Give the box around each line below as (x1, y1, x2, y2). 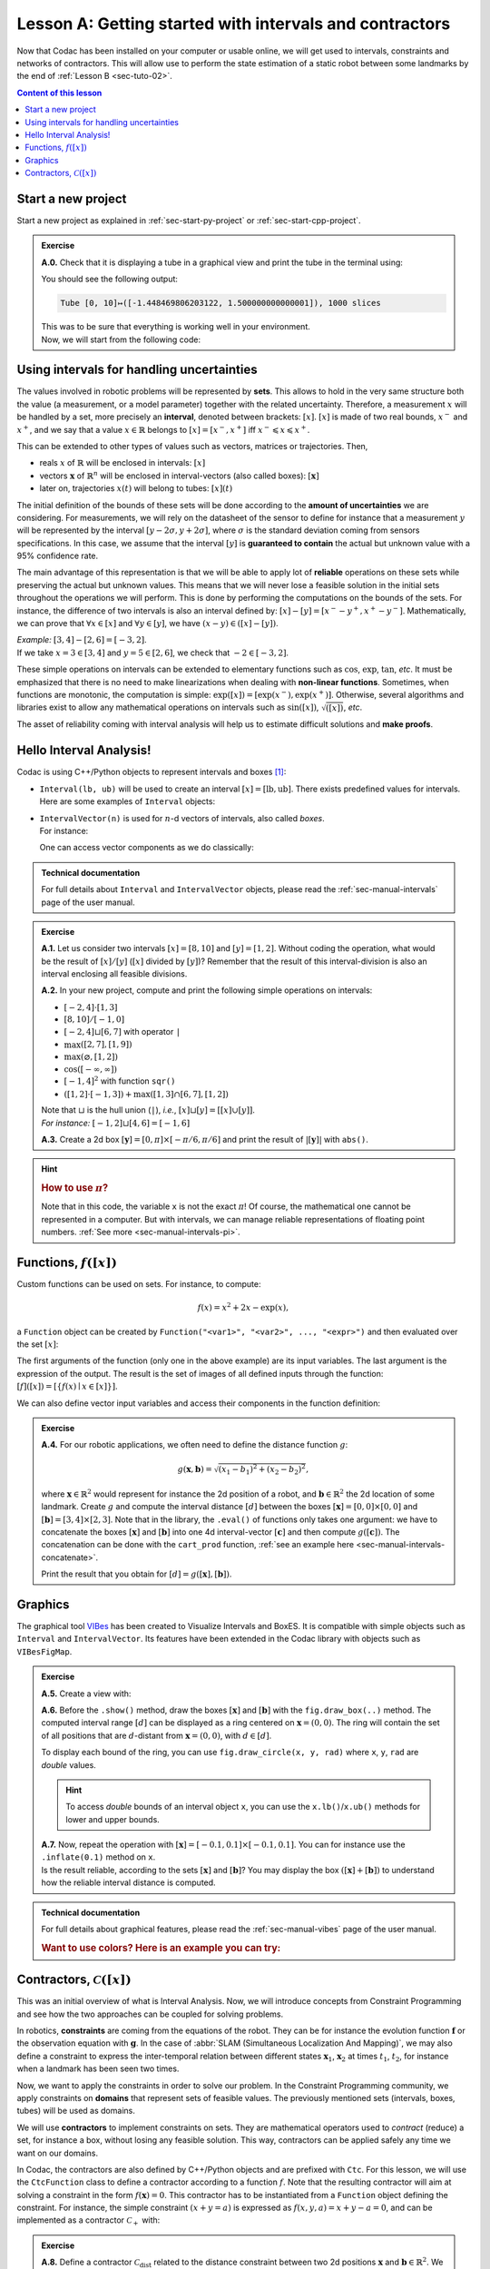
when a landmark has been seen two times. (16, 2063, 180, 2074)
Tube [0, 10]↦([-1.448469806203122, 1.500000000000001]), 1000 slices (60, 298, 381, 309)
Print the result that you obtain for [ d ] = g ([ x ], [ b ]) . (41, 1568, 232, 1579)
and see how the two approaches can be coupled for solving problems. (16, 2009, 284, 2019)
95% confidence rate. (16, 550, 99, 562)
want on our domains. (16, 2147, 99, 2158)
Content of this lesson (16, 87, 103, 98)
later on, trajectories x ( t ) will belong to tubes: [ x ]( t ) (39, 483, 233, 494)
